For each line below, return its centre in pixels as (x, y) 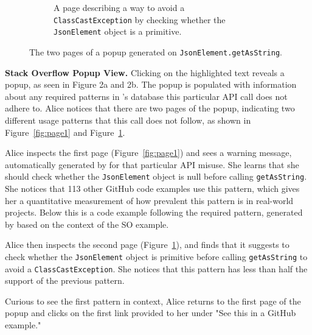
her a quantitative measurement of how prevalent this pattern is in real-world (149, 200)
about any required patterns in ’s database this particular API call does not (146, 96)
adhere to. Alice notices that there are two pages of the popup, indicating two (150, 108)
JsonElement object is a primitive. (118, 31)
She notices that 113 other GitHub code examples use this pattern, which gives (152, 188)
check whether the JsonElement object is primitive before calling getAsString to (156, 256)
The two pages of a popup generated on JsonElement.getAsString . (156, 51)
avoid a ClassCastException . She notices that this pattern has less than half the (156, 268)
